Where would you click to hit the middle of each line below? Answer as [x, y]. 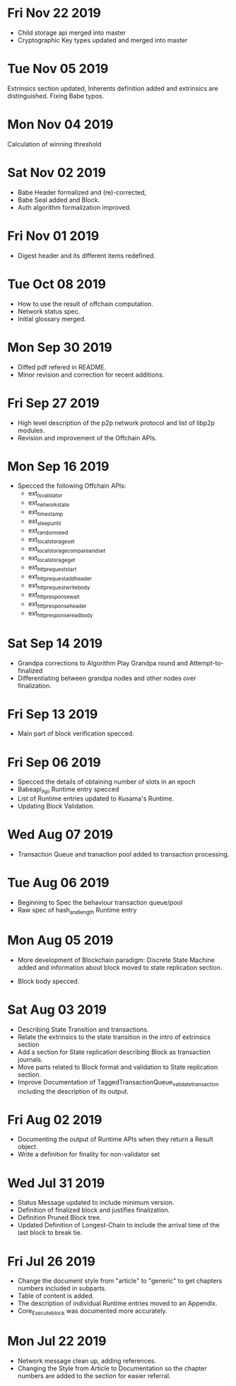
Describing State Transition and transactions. [83, 1029]
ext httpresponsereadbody [60, 614]
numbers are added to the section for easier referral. [94, 1376]
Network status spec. [49, 311]
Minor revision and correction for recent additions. [91, 374]
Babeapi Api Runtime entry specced [68, 790]
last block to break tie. [50, 1232]
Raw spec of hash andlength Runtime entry [77, 911]
